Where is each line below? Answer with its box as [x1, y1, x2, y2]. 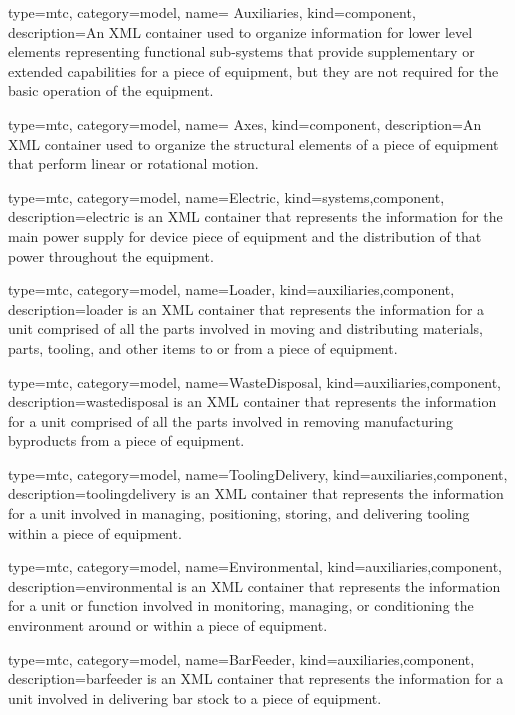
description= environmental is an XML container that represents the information [8, 575, 501, 596]
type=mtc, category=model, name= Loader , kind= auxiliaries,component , [8, 279, 455, 300]
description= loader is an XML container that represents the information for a [8, 298, 485, 319]
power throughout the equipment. [8, 245, 214, 266]
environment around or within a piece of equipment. [8, 615, 328, 636]
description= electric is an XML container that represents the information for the [8, 206, 503, 227]
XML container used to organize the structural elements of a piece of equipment [8, 133, 499, 154]
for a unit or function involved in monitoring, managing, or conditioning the [8, 595, 474, 616]
